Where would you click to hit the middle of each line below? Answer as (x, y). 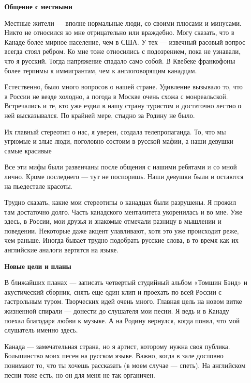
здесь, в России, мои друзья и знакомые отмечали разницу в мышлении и (113, 221)
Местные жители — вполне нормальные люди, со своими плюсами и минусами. (123, 23)
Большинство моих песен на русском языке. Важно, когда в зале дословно (114, 356)
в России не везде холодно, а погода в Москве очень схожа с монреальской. (116, 96)
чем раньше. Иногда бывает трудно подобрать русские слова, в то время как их (122, 240)
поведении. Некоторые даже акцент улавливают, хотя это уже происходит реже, (122, 230)
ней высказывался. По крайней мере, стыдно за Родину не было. (100, 115)
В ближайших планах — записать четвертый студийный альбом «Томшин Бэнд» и (126, 282)
